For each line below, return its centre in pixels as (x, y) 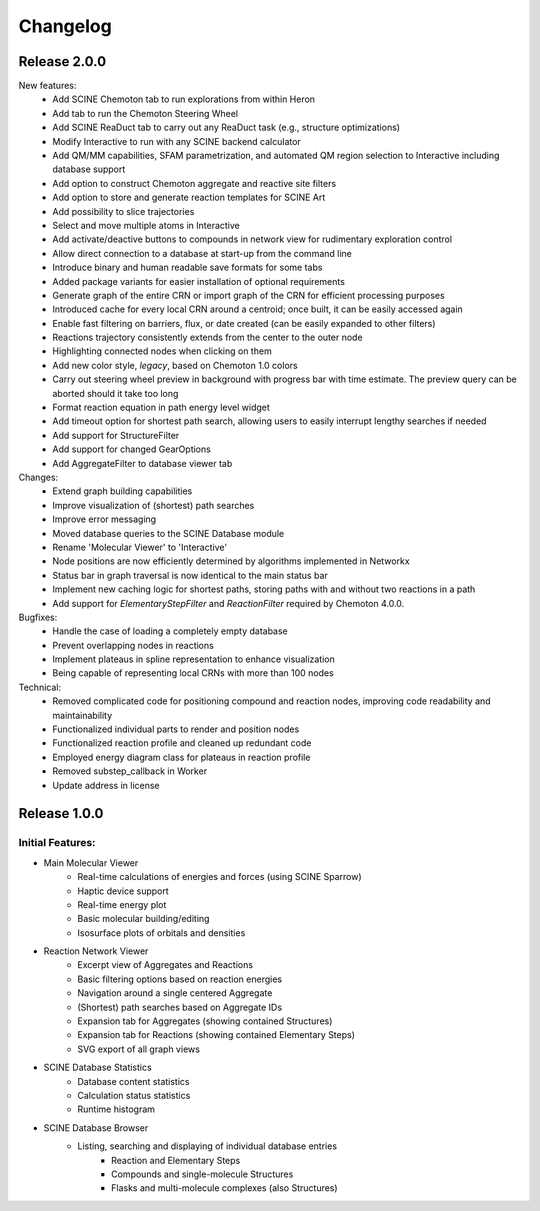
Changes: (38, 477)
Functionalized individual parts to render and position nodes (176, 729)
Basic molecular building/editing (143, 919)
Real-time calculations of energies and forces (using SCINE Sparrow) (219, 877)
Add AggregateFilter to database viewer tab (142, 463)
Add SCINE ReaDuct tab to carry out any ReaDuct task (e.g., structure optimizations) (226, 127)
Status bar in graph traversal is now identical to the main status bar (190, 575)
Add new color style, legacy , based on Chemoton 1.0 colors (175, 365)
